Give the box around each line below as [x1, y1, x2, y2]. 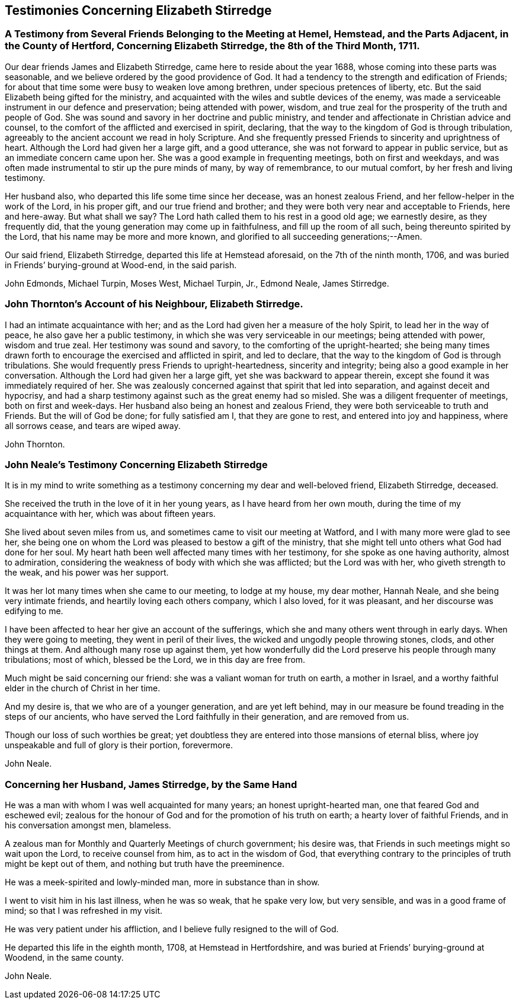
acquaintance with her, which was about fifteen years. [5, 509, 216, 519]
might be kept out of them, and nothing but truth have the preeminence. [5, 859, 285, 869]
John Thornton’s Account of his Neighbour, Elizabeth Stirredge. [5, 298, 303, 310]
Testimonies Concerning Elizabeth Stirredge [5, 3, 272, 18]
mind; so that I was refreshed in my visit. [5, 905, 162, 916]
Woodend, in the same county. [5, 952, 124, 963]
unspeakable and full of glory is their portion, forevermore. [5, 740, 233, 751]
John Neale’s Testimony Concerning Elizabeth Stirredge [5, 458, 268, 471]
